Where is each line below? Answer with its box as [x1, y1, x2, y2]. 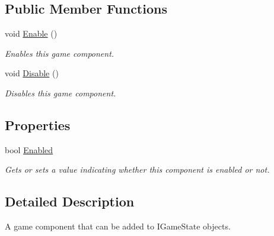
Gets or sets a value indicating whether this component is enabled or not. [5, 163, 270, 176]
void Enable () [5, 27, 58, 40]
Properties [5, 115, 71, 134]
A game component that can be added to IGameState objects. [5, 220, 231, 232]
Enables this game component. [5, 47, 114, 59]
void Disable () [5, 67, 59, 79]
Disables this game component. [5, 86, 116, 99]
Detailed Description [5, 192, 135, 211]
